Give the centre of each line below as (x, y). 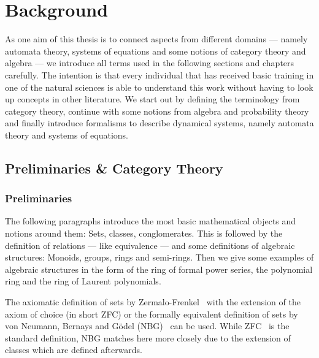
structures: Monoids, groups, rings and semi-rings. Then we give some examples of (159, 257)
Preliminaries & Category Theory (114, 168)
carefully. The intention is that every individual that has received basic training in (159, 74)
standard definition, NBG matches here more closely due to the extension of (148, 337)
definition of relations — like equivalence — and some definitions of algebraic (150, 245)
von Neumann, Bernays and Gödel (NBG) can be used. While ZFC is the (147, 326)
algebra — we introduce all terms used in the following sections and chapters (150, 63)
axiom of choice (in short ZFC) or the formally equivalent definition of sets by (152, 314)
